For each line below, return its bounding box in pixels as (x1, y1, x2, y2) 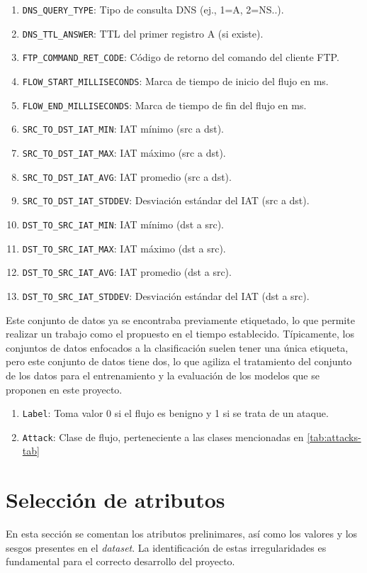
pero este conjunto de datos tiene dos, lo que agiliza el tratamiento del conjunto (6, 354, 352, 369)
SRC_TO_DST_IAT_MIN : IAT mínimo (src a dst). (22, 121, 224, 136)
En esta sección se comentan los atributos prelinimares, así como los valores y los (6, 526, 358, 541)
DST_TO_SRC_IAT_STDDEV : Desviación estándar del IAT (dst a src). (22, 288, 310, 303)
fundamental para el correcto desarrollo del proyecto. (6, 554, 235, 569)
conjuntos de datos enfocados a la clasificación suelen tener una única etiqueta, (6, 340, 349, 355)
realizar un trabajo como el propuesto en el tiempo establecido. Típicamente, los (6, 326, 354, 341)
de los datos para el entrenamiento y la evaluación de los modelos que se (6, 367, 320, 382)
